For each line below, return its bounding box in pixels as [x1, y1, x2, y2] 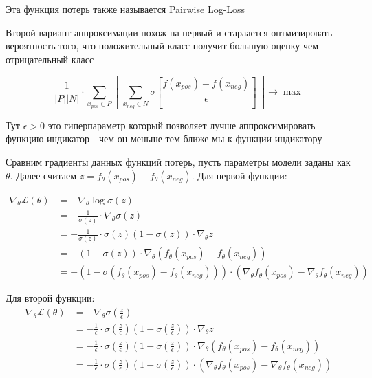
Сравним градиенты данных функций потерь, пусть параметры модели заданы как [6, 155, 351, 169]
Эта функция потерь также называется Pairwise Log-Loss [6, 2, 245, 16]
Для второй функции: [6, 291, 95, 305]
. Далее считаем [10, 168, 77, 182]
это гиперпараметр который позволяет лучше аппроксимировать [47, 118, 316, 132]
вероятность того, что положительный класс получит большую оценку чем [6, 38, 319, 53]
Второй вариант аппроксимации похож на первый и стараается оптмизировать [6, 25, 333, 39]
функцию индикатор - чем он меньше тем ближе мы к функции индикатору [6, 131, 322, 146]
